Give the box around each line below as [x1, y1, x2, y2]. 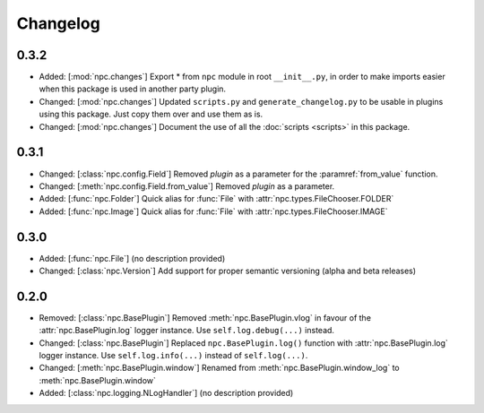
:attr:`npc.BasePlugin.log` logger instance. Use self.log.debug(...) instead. [39, 325, 335, 336]
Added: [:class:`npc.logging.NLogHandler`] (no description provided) [39, 388, 294, 399]
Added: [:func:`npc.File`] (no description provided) [39, 253, 226, 263]
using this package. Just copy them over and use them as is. [39, 108, 264, 120]
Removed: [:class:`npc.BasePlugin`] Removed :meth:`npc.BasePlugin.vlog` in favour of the [39, 312, 372, 323]
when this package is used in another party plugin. [39, 83, 227, 94]
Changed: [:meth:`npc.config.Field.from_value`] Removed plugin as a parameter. [39, 180, 335, 192]
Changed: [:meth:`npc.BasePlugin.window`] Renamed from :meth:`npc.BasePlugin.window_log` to [39, 363, 400, 374]
